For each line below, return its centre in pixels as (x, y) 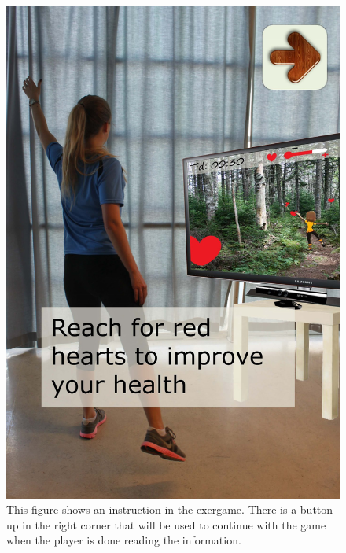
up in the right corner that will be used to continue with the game (166, 524)
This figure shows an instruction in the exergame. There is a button (170, 509)
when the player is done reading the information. (124, 540)
